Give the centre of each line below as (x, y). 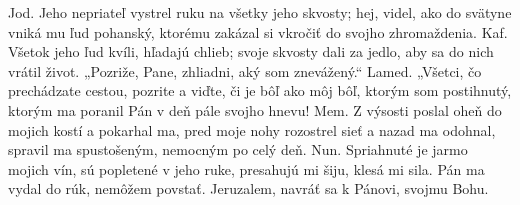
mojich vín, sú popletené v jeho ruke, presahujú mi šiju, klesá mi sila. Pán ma (246, 168)
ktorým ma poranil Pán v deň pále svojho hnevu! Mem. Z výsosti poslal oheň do (255, 109)
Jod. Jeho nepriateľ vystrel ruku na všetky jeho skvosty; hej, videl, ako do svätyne (260, 12)
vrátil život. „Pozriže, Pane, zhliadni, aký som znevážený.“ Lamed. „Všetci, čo (245, 70)
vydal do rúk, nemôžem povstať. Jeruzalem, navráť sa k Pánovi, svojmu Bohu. (248, 188)
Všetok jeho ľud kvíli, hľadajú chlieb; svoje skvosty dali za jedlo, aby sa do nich (251, 51)
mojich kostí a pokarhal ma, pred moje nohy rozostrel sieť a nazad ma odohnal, (252, 129)
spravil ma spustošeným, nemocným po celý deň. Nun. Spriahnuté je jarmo (238, 149)
